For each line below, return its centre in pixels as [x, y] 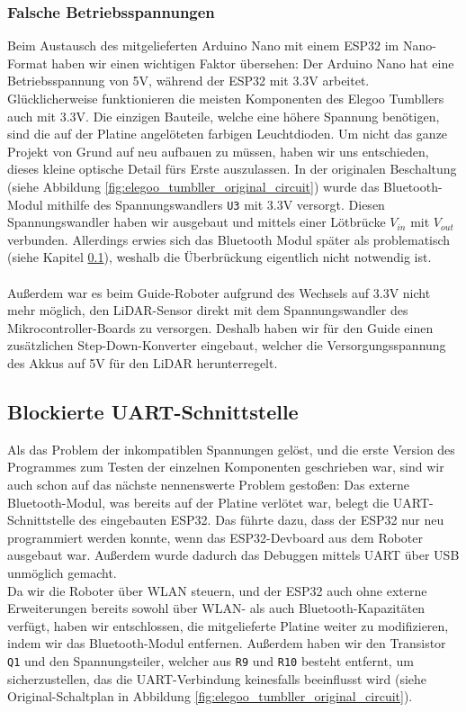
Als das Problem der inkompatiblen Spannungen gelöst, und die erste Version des [231, 449]
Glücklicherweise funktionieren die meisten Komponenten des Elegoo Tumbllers [226, 98]
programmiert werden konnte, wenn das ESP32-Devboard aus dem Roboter [215, 537]
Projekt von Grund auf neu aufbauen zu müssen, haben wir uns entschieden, [218, 151]
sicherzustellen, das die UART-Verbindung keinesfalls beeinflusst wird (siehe [217, 678]
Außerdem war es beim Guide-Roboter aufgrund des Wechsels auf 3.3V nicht [219, 292]
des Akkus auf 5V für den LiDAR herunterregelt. [143, 362]
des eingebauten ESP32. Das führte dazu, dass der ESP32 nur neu [261, 520]
